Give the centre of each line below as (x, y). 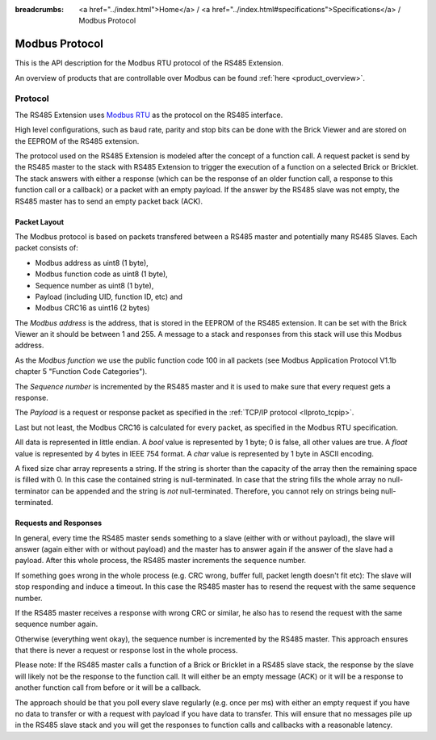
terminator (32, 491)
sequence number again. (57, 624)
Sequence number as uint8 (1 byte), (94, 285)
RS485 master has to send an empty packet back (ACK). (109, 201)
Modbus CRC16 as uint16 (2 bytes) (92, 308)
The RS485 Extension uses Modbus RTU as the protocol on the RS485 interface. (149, 115)
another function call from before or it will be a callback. (108, 687)
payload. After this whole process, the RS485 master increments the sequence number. (161, 561)
